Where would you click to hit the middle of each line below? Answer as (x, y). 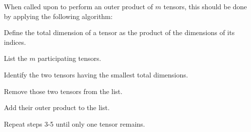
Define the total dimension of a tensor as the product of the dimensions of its (119, 32)
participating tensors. (69, 58)
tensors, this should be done (205, 6)
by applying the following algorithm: (58, 16)
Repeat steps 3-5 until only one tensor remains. (75, 123)
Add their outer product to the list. (57, 107)
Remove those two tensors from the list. (63, 91)
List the (16, 58)
